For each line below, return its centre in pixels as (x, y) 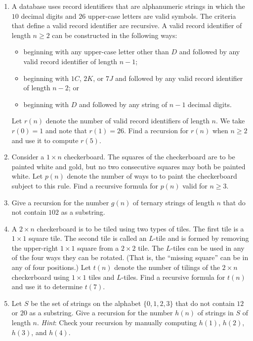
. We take (231, 121)
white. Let (27, 176)
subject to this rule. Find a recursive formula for (85, 185)
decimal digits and (49, 16)
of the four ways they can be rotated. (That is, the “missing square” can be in (130, 257)
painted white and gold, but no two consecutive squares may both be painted (128, 166)
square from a (98, 247)
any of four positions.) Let (51, 267)
